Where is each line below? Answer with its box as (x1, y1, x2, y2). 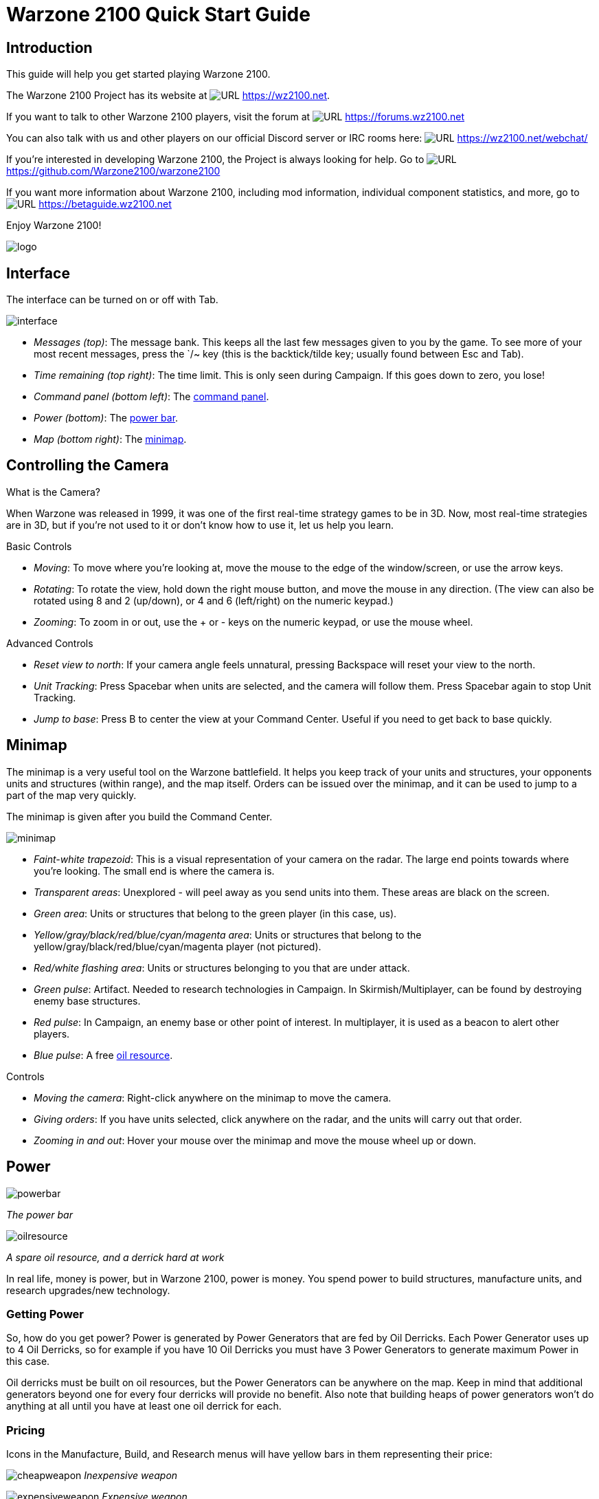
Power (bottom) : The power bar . (34, 412, 179, 424)
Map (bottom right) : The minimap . (34, 433, 187, 446)
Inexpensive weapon (84, 1469, 178, 1482)
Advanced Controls (6, 637, 93, 649)
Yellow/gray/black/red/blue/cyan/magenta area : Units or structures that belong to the (34, 928, 422, 941)
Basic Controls (6, 540, 72, 552)
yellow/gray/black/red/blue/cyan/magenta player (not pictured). (34, 940, 321, 952)
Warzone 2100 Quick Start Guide (6, 3, 310, 26)
